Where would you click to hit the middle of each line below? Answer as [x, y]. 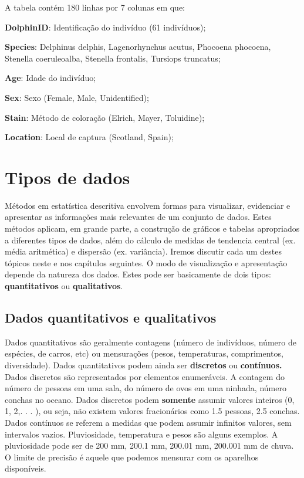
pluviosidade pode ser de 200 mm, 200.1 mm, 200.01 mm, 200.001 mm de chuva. [149, 445]
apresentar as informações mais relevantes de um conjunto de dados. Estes [138, 217]
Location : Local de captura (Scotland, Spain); [89, 137]
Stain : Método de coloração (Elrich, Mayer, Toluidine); [105, 117]
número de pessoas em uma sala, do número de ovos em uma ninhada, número [146, 388]
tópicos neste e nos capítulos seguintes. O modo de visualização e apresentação [146, 262]
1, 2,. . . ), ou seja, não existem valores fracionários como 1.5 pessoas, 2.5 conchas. [152, 411]
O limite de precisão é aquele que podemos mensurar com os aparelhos [132, 457]
